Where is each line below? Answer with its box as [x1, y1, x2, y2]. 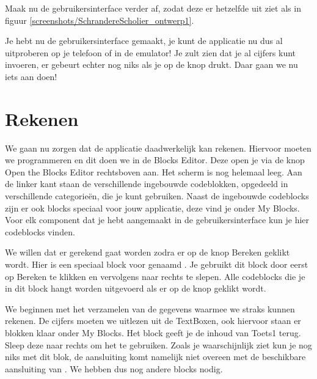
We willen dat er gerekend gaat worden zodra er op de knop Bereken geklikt [5, 246, 290, 259]
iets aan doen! [5, 70, 57, 83]
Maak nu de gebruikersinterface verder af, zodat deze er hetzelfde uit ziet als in [5, 2, 301, 14]
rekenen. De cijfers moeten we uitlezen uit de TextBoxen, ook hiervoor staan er [5, 314, 301, 327]
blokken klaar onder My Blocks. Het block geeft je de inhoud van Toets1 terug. [5, 326, 301, 339]
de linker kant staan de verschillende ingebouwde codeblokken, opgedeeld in [5, 177, 288, 190]
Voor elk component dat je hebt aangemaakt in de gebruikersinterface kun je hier [5, 213, 310, 226]
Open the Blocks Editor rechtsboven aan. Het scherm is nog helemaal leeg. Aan [5, 165, 302, 178]
